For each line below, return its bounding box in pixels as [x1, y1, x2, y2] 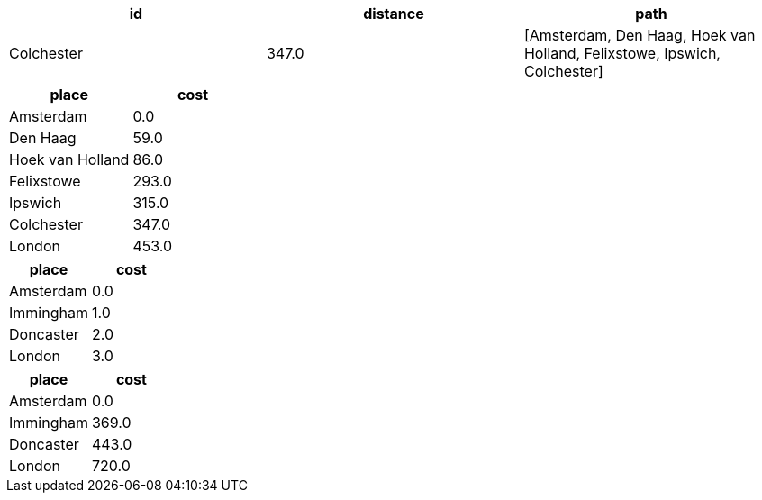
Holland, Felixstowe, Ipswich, [523, 44, 721, 62]
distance [363, 5, 424, 23]
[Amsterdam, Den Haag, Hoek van [523, 26, 756, 44]
